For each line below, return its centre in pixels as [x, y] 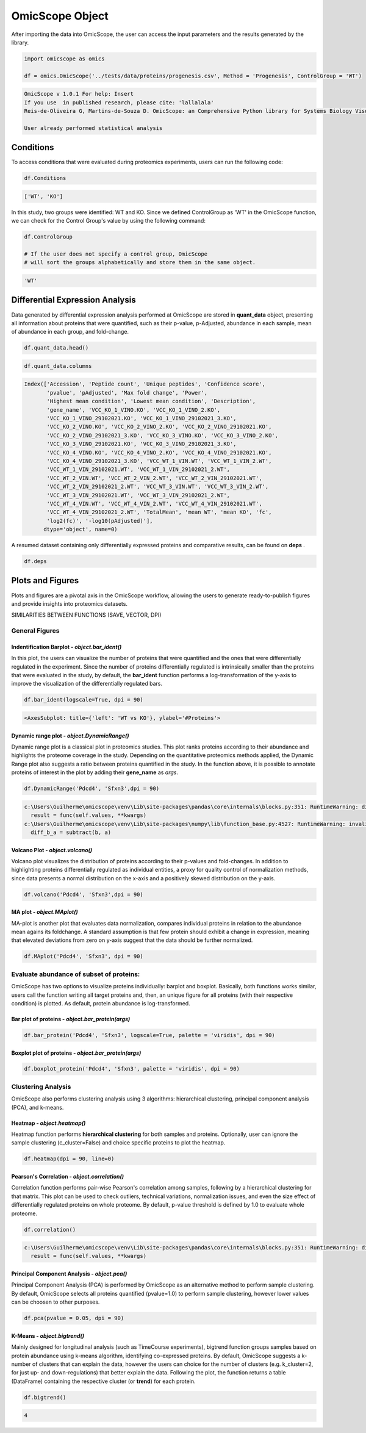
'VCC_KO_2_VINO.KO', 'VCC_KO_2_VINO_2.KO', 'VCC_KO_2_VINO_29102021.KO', [159, 427]
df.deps [35, 562]
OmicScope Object [60, 16]
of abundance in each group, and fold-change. [70, 332]
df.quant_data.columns [58, 366]
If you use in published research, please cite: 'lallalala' [119, 102]
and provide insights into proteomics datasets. [70, 603]
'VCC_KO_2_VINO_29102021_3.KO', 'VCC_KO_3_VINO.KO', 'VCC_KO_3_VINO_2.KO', [163, 435]
